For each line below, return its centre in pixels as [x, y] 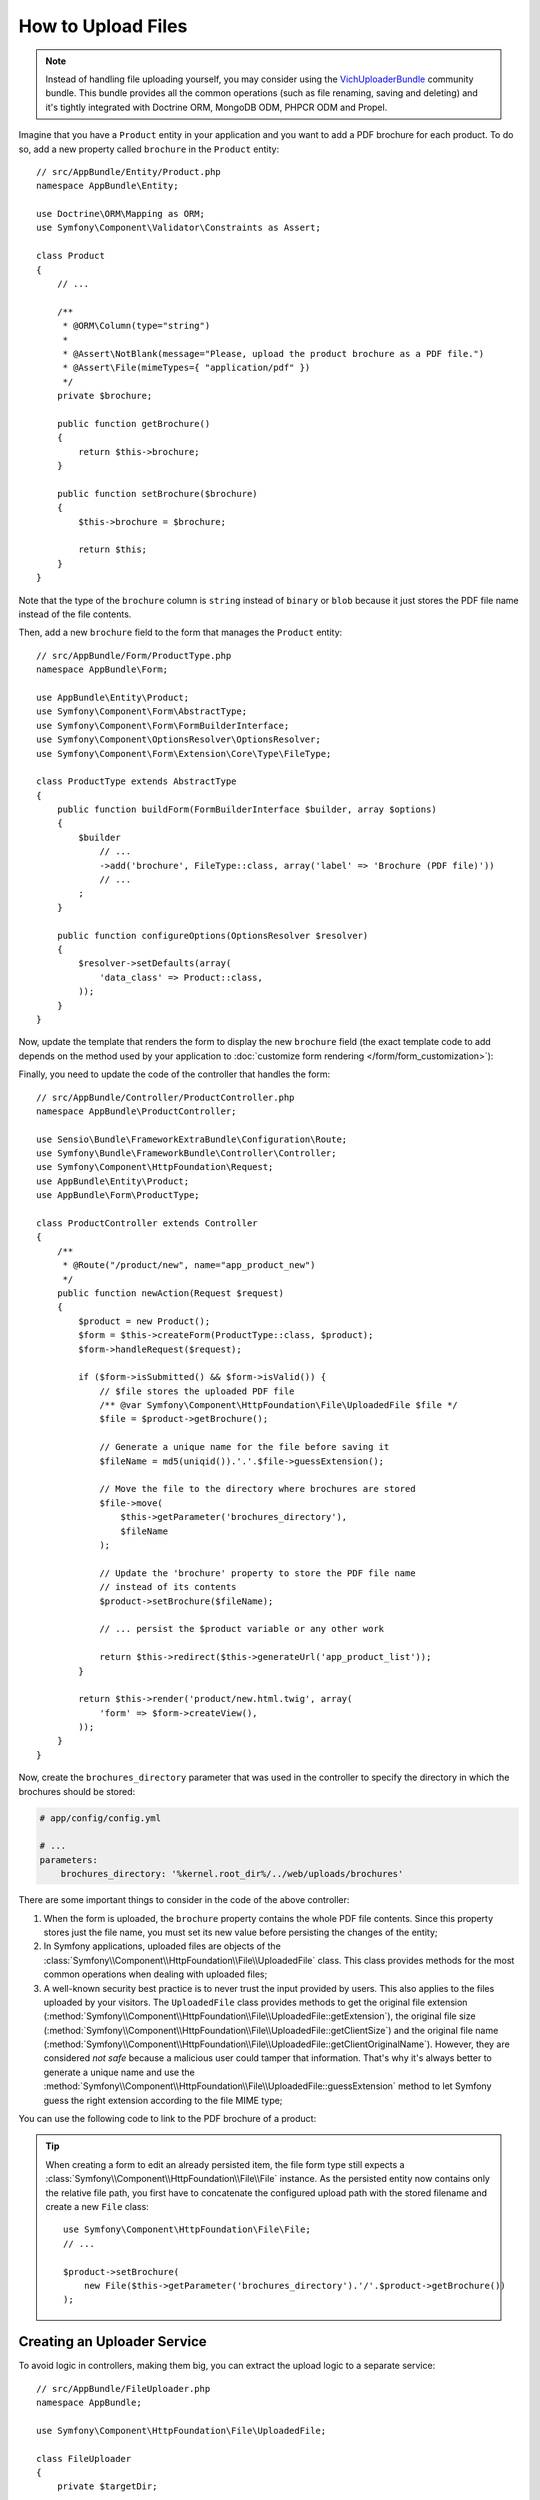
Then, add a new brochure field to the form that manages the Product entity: [180, 632]
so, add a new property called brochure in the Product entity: [149, 149]
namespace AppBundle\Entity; [107, 186]
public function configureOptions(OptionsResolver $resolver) [212, 935]
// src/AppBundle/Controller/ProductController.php [165, 1097]
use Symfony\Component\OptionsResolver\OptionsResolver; [179, 739]
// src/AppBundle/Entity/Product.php [129, 171]
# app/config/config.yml [100, 1818]
